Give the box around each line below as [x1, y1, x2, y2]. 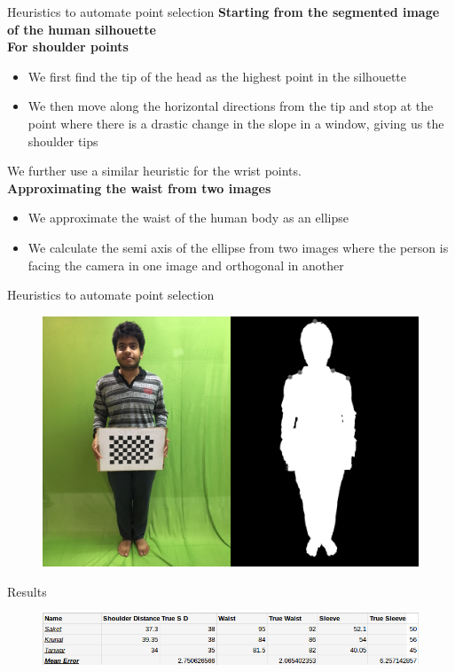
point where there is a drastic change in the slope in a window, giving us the [27, 113, 444, 132]
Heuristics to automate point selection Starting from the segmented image [7, 3, 440, 20]
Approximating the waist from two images [7, 178, 271, 197]
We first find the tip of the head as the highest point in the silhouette [27, 66, 406, 85]
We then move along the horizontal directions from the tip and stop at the [27, 97, 434, 115]
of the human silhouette [7, 20, 156, 38]
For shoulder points [7, 37, 129, 56]
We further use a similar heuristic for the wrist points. [7, 161, 302, 180]
